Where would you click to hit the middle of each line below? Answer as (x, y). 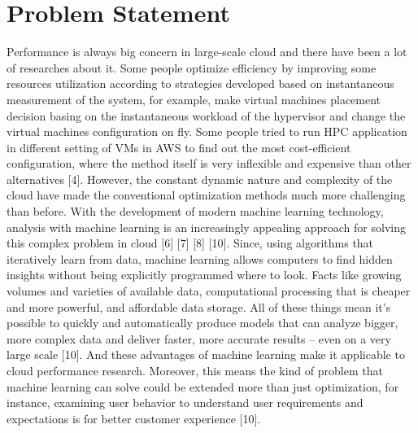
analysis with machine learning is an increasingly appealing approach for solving (206, 227)
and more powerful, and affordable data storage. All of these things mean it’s (199, 306)
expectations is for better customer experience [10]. (134, 418)
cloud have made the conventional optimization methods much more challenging (206, 195)
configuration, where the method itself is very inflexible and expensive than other (209, 163)
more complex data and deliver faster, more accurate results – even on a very (199, 338)
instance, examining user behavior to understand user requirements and (185, 402)
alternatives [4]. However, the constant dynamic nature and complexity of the (200, 179)
